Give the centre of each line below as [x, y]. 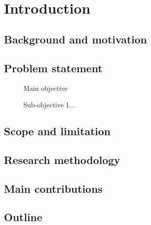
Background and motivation [75, 39]
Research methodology [62, 159]
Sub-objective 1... [49, 104]
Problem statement [53, 68]
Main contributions [53, 188]
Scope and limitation [57, 131]
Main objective [46, 88]
